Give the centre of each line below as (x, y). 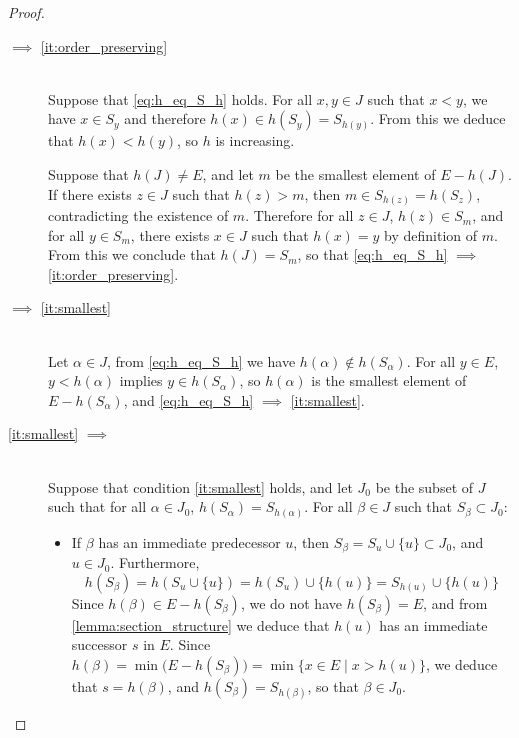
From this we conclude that (132, 254)
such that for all (97, 506)
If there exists (90, 193)
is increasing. (255, 140)
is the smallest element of (389, 380)
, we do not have (291, 602)
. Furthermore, (155, 562)
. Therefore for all (299, 215)
